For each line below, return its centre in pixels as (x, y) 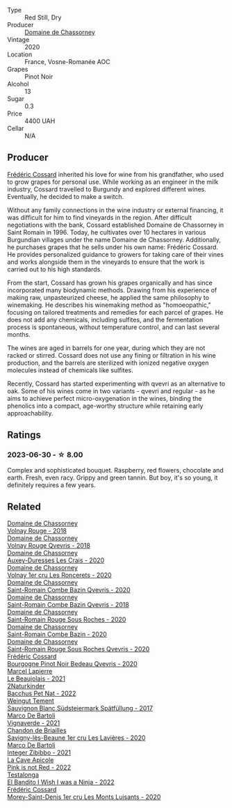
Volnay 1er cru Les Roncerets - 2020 (60, 575)
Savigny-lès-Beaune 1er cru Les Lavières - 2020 (76, 738)
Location (20, 54)
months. (19, 334)
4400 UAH (40, 121)
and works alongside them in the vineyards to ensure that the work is (106, 262)
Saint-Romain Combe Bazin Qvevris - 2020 (69, 590)
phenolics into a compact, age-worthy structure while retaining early (105, 406)
